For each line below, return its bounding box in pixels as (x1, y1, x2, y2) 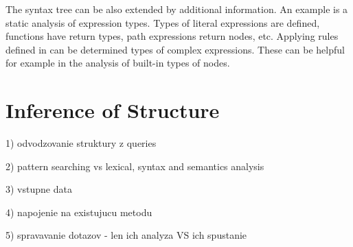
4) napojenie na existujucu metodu (5, 204, 152, 219)
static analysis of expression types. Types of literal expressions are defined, (5, 15, 320, 30)
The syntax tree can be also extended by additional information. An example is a (5, 2, 348, 16)
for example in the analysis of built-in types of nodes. (5, 56, 230, 70)
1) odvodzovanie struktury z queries (5, 136, 157, 150)
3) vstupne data (5, 182, 72, 196)
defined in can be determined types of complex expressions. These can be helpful (5, 42, 345, 56)
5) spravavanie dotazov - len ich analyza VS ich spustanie (5, 228, 247, 242)
